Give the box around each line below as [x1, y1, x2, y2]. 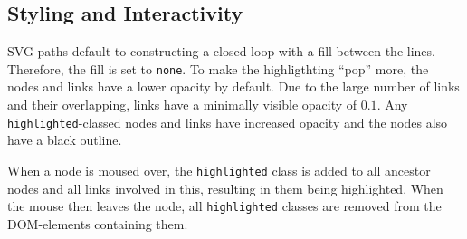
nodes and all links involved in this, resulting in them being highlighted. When [7, 178, 443, 197]
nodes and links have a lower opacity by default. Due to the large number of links [7, 77, 460, 96]
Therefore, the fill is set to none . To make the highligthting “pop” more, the [7, 59, 429, 78]
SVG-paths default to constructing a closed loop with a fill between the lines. [7, 42, 435, 61]
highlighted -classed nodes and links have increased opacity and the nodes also [7, 112, 448, 131]
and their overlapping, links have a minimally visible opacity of [7, 95, 357, 114]
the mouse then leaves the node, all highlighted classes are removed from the [7, 196, 442, 215]
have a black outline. [7, 130, 122, 149]
